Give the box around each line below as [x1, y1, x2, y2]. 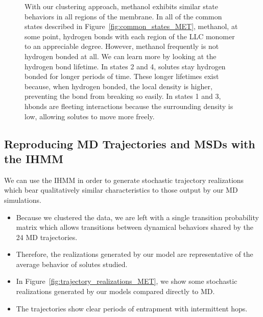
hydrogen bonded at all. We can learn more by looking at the [25, 50, 217, 61]
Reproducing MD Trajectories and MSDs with [4, 136, 255, 151]
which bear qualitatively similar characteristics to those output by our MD [4, 184, 238, 195]
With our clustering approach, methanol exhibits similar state [25, 1, 218, 11]
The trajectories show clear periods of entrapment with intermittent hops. [16, 303, 248, 313]
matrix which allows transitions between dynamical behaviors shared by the [16, 222, 253, 232]
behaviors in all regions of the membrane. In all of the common [25, 11, 222, 21]
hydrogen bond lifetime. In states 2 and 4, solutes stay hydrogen [25, 61, 226, 71]
